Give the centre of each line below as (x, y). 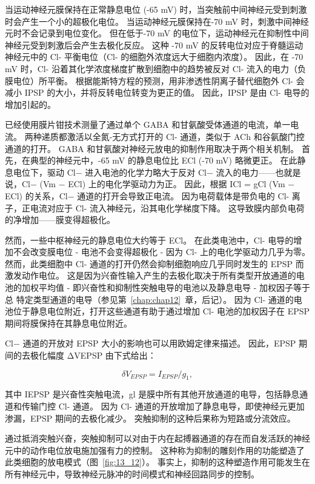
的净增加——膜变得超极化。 (60, 220)
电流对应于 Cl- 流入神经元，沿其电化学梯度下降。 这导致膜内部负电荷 (167, 207)
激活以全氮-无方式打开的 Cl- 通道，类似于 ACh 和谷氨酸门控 (186, 136)
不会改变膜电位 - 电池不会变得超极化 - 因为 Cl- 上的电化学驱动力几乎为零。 (161, 252)
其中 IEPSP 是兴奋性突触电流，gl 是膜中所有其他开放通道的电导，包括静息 (152, 394)
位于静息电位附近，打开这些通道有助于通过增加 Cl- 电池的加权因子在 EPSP (161, 311)
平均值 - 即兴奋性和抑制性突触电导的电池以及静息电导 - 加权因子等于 (174, 287)
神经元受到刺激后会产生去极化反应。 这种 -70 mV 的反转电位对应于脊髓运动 (154, 45)
